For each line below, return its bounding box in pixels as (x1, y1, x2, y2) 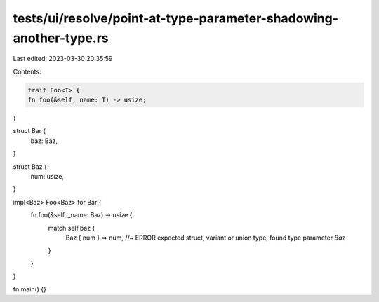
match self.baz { (48, 224, 95, 232)
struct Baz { (13, 162, 47, 171)
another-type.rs (13, 30, 109, 46)
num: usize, (30, 172, 65, 181)
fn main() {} (13, 284, 47, 294)
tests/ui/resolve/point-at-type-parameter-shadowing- (13, 11, 339, 26)
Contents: (13, 67, 41, 76)
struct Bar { (13, 127, 46, 135)
